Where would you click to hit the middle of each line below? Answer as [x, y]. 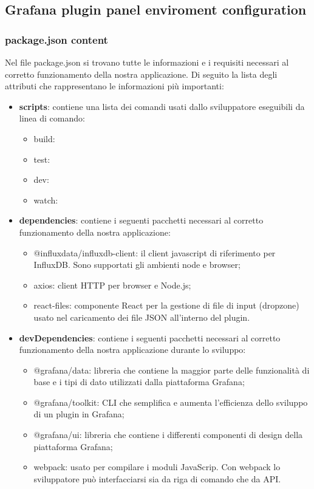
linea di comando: [52, 118]
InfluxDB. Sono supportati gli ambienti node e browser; [137, 265]
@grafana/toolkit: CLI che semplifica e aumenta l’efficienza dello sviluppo [171, 402]
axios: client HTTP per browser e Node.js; [112, 285]
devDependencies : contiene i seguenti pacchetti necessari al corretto [150, 337]
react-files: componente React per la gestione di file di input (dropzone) [166, 305]
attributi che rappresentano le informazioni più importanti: [114, 86]
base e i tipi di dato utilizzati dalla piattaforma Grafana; [139, 382]
